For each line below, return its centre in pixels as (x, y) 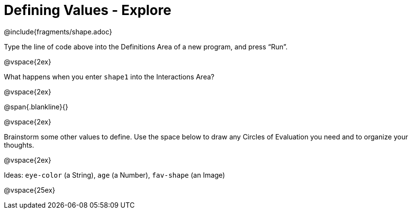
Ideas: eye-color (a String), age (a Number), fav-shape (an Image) (115, 175)
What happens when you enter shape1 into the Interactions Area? (109, 76)
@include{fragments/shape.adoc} (58, 31)
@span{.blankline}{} (36, 106)
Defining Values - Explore (88, 10)
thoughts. (19, 145)
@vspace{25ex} (30, 190)
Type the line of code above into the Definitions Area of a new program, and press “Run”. (146, 46)
